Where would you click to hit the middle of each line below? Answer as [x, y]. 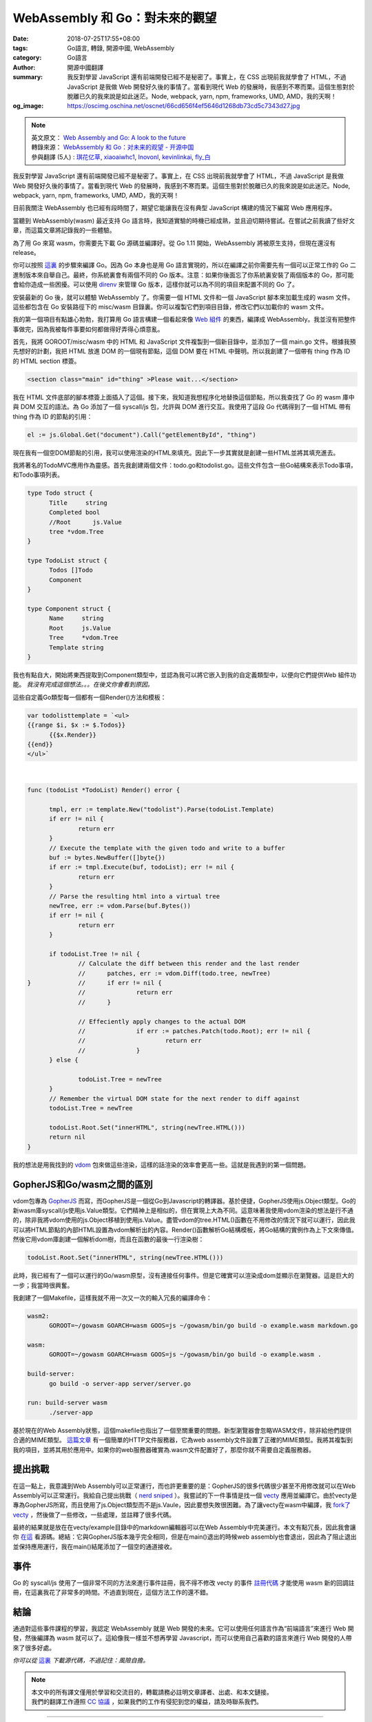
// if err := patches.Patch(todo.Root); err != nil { [195, 1031]
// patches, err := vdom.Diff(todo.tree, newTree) [175, 973]
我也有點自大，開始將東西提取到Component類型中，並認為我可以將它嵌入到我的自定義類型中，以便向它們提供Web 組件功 [184, 674]
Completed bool [75, 512]
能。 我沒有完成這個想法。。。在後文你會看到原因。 [83, 685]
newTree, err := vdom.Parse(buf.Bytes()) [120, 905]
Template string [76, 647]
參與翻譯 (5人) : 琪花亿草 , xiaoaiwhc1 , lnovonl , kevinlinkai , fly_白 [121, 157]
